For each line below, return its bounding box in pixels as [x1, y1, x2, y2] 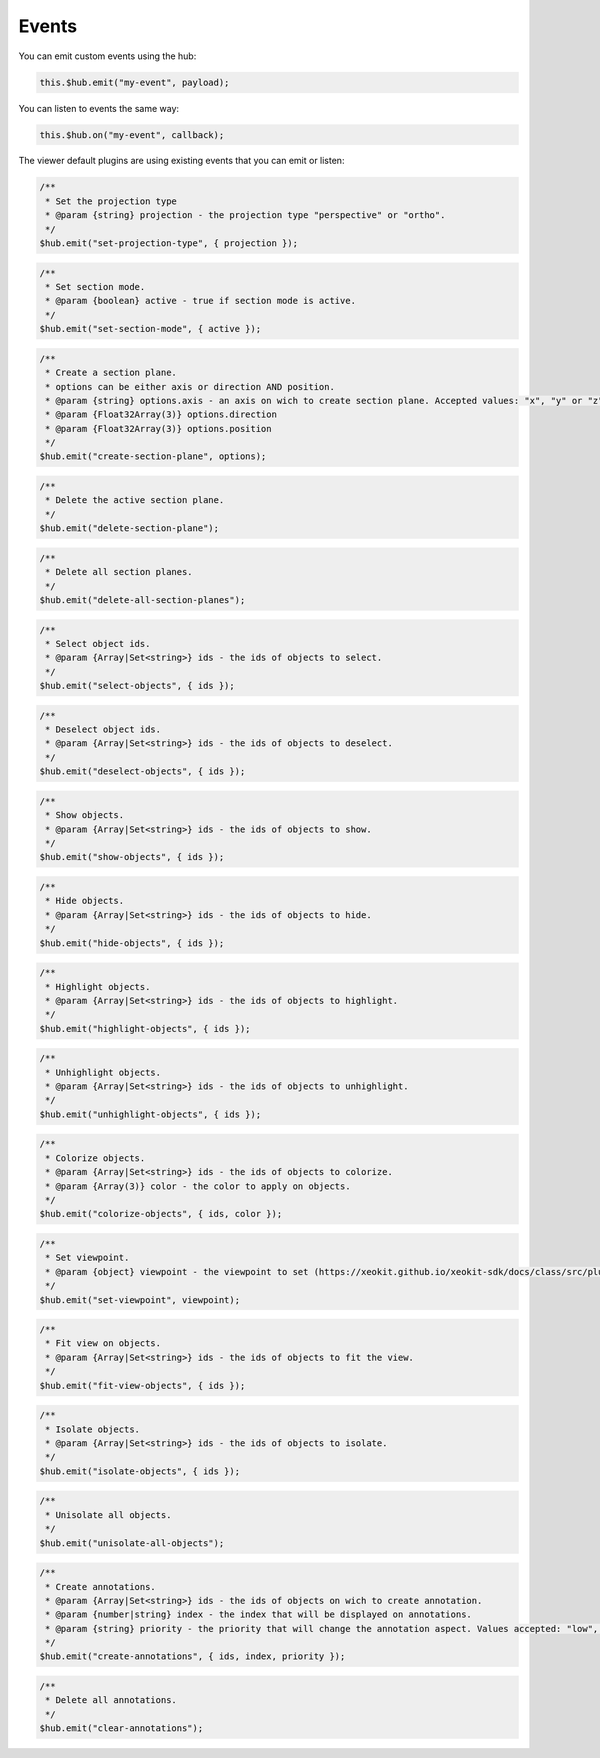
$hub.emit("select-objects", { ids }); [39, 680, 235, 692]
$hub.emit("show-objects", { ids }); [39, 851, 225, 863]
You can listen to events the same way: [18, 102, 180, 114]
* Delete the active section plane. [45, 495, 225, 506]
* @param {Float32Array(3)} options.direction [45, 409, 277, 420]
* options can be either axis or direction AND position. [45, 381, 335, 392]
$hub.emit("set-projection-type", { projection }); [39, 238, 299, 249]
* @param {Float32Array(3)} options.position [45, 423, 272, 434]
